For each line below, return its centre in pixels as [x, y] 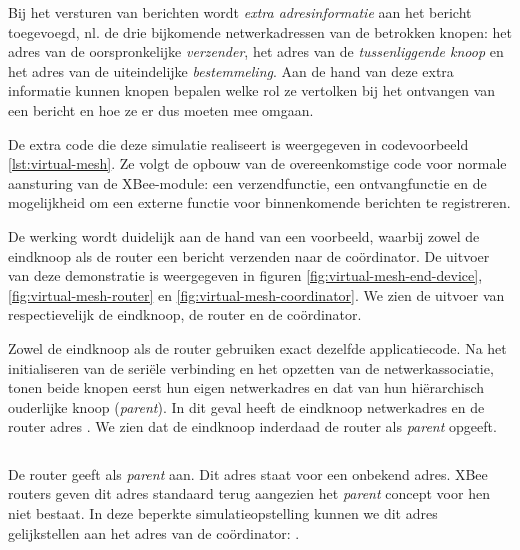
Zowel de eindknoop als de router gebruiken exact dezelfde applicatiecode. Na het [257, 347]
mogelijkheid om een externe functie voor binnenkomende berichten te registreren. [259, 202]
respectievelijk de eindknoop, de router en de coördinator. [185, 314]
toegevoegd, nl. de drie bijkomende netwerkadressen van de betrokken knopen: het [260, 31]
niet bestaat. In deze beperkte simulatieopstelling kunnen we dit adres [223, 513]
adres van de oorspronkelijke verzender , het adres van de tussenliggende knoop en [256, 51]
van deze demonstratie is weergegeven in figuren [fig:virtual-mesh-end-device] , [245, 275]
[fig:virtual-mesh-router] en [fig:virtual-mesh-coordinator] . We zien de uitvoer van [256, 294]
